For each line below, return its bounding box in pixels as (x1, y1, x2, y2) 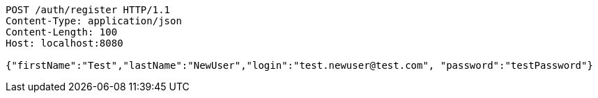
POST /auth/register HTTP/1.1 (6, 4, 171, 15)
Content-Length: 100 (6, 26, 118, 38)
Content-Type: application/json (6, 15, 182, 26)
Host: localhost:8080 (6, 38, 123, 49)
